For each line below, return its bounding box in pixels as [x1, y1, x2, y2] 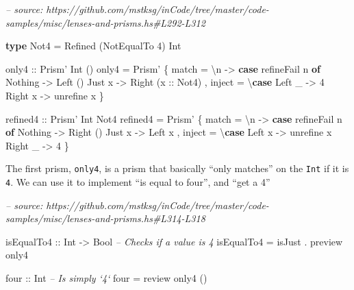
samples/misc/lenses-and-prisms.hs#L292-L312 [5, 15, 205, 29]
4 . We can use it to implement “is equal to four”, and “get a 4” [5, 175, 270, 189]
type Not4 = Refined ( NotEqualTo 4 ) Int [5, 38, 181, 53]
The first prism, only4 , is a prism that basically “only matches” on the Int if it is [5, 161, 349, 176]
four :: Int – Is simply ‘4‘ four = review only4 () [5, 271, 207, 285]
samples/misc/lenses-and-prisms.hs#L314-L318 [5, 211, 205, 226]
